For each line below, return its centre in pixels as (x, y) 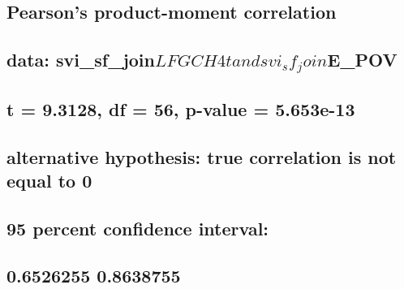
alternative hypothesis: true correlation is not (202, 156)
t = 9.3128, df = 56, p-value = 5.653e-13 (181, 108)
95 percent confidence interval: (138, 228)
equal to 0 (49, 180)
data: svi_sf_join (81, 60)
